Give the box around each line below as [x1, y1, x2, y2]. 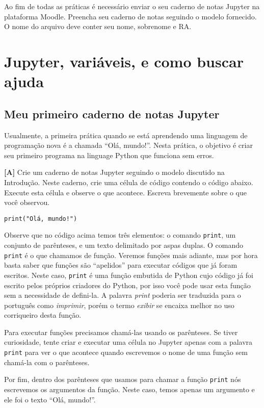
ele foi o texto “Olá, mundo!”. [4, 394, 96, 404]
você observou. [4, 197, 50, 208]
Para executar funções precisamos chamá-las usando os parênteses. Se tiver [4, 326, 238, 337]
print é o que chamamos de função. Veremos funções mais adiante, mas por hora [4, 249, 258, 260]
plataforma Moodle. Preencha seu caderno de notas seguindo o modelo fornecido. [4, 11, 257, 21]
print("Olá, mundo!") [4, 215, 77, 222]
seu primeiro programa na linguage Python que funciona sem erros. [4, 149, 214, 160]
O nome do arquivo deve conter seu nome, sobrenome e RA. [4, 21, 192, 32]
